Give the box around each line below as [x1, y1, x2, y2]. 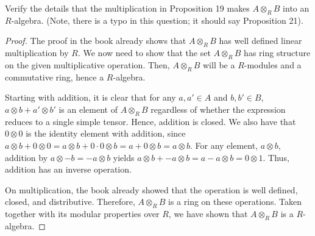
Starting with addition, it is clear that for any [5, 91, 176, 104]
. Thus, [263, 151, 289, 163]
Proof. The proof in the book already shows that [5, 34, 186, 47]
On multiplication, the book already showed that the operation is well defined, [5, 183, 298, 196]
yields [113, 151, 135, 163]
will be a [202, 58, 235, 71]
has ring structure [244, 46, 311, 59]
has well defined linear [219, 34, 302, 47]
